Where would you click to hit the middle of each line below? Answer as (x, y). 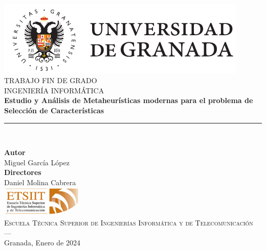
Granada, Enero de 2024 (42, 243)
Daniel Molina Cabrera (40, 182)
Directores (23, 172)
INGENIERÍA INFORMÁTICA (54, 90)
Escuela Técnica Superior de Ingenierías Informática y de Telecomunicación (129, 223)
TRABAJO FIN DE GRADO (51, 80)
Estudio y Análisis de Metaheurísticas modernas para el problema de (129, 100)
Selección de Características (54, 110)
